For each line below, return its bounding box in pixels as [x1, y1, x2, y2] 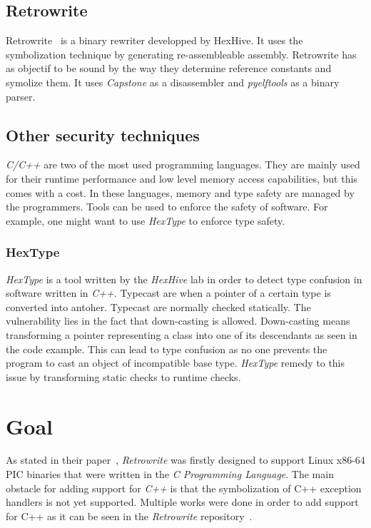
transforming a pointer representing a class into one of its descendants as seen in [6, 327, 357, 342]
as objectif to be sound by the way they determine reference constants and [6, 61, 332, 76]
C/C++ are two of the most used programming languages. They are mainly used [6, 157, 360, 172]
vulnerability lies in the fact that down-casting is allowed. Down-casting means [6, 313, 350, 328]
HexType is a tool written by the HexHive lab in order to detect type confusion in [6, 271, 362, 286]
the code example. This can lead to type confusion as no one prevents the [6, 341, 327, 356]
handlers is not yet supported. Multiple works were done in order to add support [6, 494, 359, 509]
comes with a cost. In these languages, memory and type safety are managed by [6, 185, 355, 200]
